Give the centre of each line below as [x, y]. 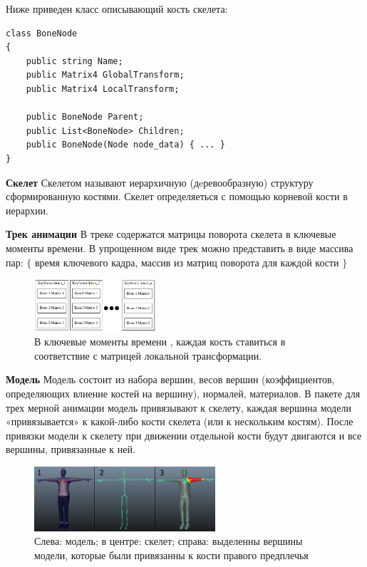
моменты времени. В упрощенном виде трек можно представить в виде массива [180, 248]
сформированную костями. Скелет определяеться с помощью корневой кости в [177, 196]
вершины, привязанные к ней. [71, 449]
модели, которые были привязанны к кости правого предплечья [171, 555]
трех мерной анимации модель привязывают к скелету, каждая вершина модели [179, 407]
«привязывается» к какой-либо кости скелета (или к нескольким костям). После [180, 421]
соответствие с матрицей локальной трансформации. [148, 355]
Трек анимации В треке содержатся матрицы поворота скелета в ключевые [171, 234]
